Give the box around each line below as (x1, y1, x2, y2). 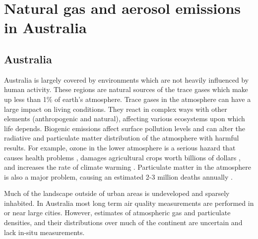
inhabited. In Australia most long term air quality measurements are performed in (4, 197, 254, 208)
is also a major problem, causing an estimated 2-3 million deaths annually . (4, 171, 233, 182)
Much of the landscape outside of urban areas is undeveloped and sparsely (4, 188, 230, 198)
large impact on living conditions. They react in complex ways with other (4, 103, 227, 114)
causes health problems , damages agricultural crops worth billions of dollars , (4, 152, 241, 162)
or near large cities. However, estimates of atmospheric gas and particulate (4, 207, 231, 218)
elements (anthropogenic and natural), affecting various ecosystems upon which (4, 113, 245, 124)
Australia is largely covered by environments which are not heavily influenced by (4, 74, 249, 85)
